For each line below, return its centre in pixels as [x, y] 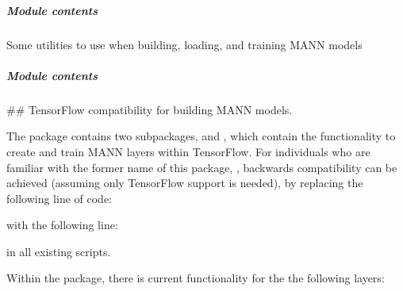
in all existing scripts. [59, 251]
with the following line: [62, 225]
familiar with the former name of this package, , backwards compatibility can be [202, 167]
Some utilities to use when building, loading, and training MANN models [184, 44]
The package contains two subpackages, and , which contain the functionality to [201, 136]
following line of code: [59, 198]
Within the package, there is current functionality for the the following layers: [196, 278]
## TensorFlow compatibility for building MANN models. [150, 109]
